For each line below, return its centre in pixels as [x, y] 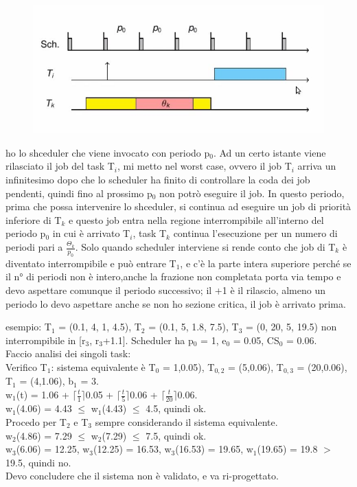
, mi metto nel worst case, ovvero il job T [205, 166]
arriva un [317, 166]
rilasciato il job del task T [60, 166]
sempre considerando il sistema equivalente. [186, 421]
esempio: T [28, 327]
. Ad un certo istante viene [269, 152]
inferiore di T [34, 219]
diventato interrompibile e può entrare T [91, 263]
